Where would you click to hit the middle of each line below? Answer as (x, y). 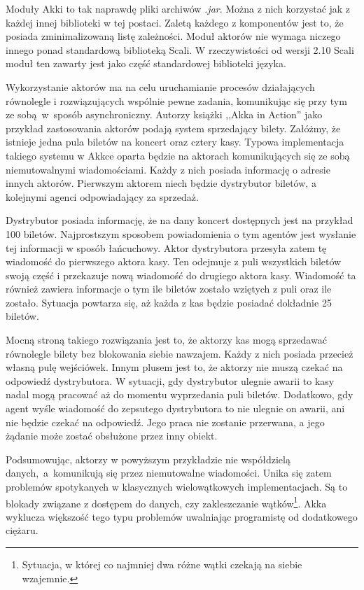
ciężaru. (22, 530)
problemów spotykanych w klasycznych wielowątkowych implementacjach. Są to (177, 486)
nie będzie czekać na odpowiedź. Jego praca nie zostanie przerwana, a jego (165, 422)
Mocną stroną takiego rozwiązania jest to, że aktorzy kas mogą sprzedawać (166, 340)
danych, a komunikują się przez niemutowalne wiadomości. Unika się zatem (169, 473)
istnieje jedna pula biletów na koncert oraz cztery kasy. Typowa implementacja (175, 142)
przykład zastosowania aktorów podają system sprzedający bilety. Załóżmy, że (173, 128)
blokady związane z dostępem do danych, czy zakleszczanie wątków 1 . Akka (166, 502)
